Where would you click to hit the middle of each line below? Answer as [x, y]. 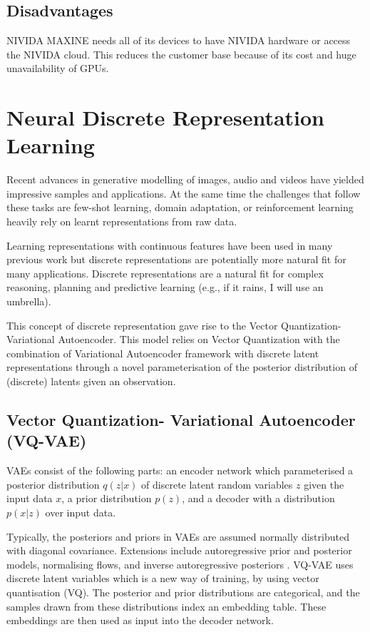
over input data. [81, 512]
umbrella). [29, 301]
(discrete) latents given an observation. [91, 381]
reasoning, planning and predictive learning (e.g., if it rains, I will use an [165, 287]
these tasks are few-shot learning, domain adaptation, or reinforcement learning [180, 207]
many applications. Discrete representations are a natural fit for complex [165, 273]
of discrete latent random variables [217, 484]
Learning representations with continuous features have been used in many [170, 245]
